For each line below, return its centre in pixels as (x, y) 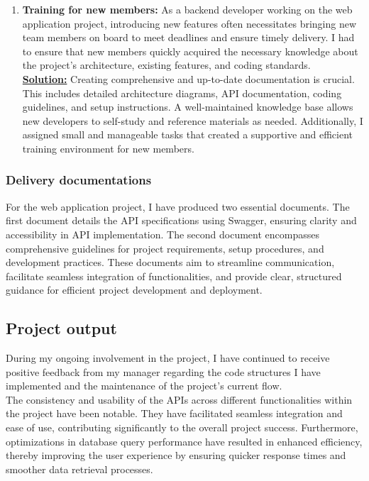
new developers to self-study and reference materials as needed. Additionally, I (193, 120)
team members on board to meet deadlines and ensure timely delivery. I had (188, 37)
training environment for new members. (108, 148)
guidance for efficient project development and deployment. (134, 290)
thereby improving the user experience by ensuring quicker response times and (176, 455)
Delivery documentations (79, 180)
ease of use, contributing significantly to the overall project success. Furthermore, (182, 427)
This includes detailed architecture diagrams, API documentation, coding (182, 93)
